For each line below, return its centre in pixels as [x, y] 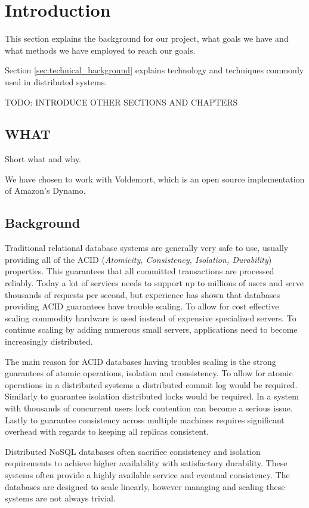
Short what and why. [43, 159]
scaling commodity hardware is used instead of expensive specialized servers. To [151, 317]
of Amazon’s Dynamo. [45, 190]
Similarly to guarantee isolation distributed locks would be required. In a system [152, 396]
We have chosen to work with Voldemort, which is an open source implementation [155, 179]
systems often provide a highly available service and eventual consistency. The [147, 474]
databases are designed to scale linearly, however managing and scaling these [145, 486]
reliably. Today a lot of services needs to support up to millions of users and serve [154, 283]
